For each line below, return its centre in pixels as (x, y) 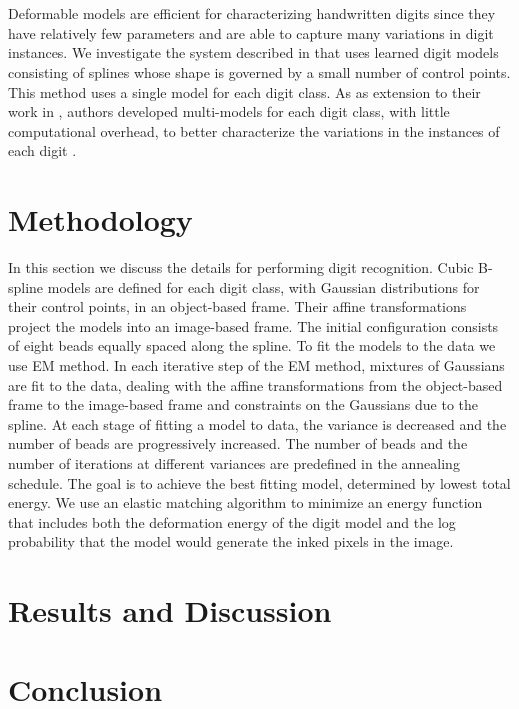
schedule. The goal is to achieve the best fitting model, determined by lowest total (259, 482)
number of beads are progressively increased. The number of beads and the (238, 443)
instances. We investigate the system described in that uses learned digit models (253, 52)
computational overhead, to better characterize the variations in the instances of (254, 130)
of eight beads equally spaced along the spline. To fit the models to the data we (252, 345)
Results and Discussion (170, 610)
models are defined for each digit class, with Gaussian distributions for (263, 286)
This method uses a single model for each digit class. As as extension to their (244, 91)
